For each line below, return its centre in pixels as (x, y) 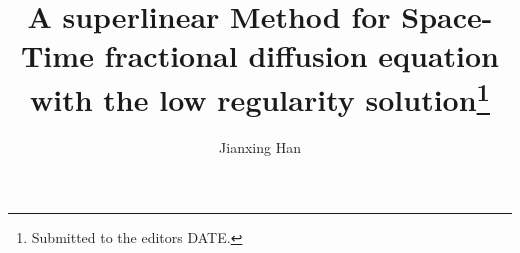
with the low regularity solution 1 (260, 96)
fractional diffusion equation (302, 55)
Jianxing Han (260, 146)
